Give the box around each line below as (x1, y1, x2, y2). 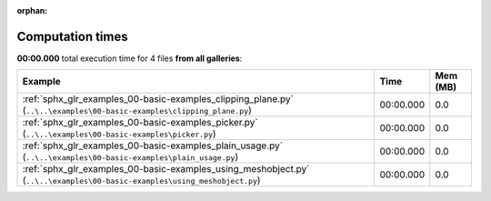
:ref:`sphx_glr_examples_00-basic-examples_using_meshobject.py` (22, 163, 310, 176)
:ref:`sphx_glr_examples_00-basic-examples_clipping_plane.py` (22, 93, 295, 106)
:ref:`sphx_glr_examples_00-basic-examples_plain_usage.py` (22, 139, 284, 152)
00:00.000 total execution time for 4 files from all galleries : (16, 53, 243, 64)
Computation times (16, 28, 128, 45)
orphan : (16, 5, 48, 15)
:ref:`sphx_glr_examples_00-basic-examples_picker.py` (22, 116, 258, 129)
